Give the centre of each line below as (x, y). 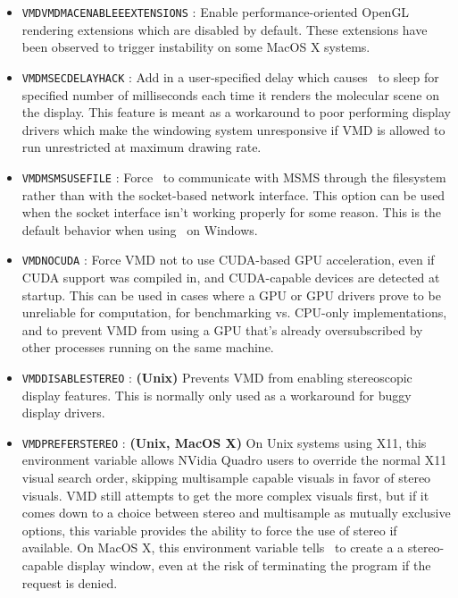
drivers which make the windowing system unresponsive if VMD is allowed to (233, 129)
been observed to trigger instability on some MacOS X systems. (196, 47)
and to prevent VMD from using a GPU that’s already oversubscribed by (222, 329)
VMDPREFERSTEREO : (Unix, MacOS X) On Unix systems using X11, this (224, 442)
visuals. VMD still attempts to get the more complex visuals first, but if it (225, 495)
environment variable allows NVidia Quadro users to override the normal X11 (234, 460)
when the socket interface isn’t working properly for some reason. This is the (232, 212)
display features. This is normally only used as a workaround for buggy (217, 395)
